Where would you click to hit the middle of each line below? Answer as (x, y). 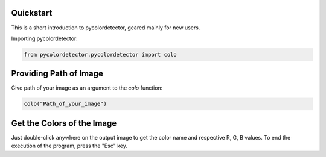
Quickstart (32, 13)
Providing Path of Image (57, 74)
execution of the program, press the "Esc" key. (69, 146)
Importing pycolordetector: (44, 38)
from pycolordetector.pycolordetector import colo (101, 54)
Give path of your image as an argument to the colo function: (87, 88)
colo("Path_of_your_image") (65, 104)
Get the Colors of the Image (64, 123)
